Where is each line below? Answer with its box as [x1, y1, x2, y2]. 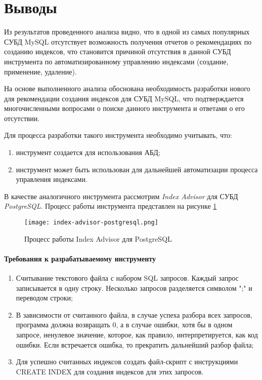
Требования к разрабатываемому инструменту [4, 253, 156, 263]
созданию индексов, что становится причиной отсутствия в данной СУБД [4, 46, 231, 57]
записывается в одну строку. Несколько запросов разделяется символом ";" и [16, 282, 252, 293]
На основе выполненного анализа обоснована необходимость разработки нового [4, 83, 250, 94]
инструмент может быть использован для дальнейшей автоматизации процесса [16, 164, 258, 174]
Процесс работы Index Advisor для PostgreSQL [24, 233, 172, 244]
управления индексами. [16, 174, 88, 184]
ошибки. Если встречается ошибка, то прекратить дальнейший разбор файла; [16, 339, 254, 350]
